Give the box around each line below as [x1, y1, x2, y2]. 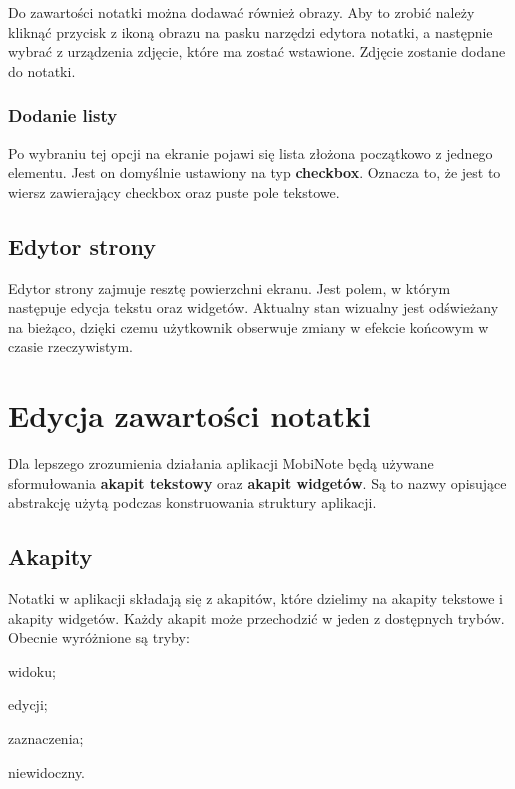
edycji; [8, 694, 48, 715]
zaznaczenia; [8, 728, 84, 749]
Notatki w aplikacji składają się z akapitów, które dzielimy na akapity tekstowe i [8, 588, 503, 609]
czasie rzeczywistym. [8, 336, 133, 357]
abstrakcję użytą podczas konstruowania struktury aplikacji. [8, 492, 377, 513]
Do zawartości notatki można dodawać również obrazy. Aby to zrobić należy [8, 2, 475, 22]
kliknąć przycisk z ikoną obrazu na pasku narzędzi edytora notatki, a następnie [8, 21, 493, 42]
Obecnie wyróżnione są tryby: [8, 627, 190, 648]
